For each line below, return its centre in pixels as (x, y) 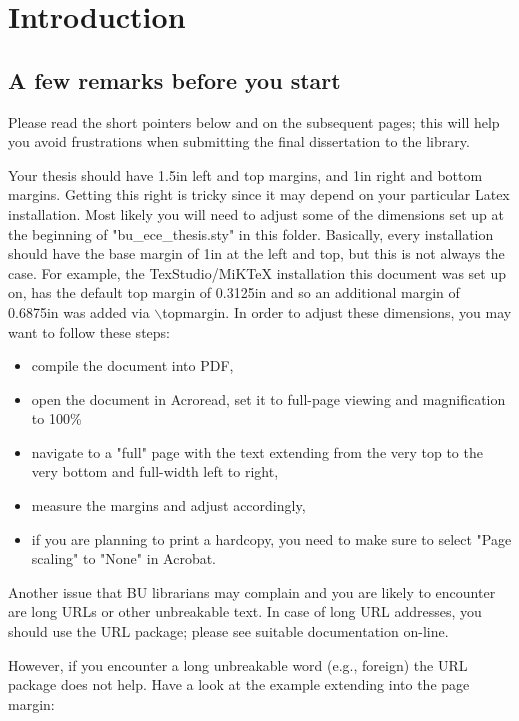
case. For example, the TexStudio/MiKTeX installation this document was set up (257, 272)
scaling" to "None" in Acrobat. (124, 558)
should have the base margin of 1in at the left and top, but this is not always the (256, 253)
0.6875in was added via (79, 311)
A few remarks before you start (174, 79)
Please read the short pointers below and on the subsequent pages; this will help (254, 121)
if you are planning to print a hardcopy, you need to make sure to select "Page (271, 538)
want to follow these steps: (89, 331)
